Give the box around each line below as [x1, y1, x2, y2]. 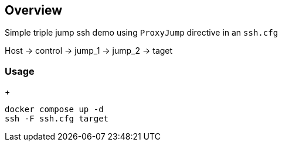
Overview [5, 3, 63, 18]
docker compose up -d [5, 105, 104, 114]
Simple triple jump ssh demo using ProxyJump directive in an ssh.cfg [5, 27, 278, 38]
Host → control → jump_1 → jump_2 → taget [5, 46, 173, 56]
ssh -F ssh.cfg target [5, 114, 109, 124]
